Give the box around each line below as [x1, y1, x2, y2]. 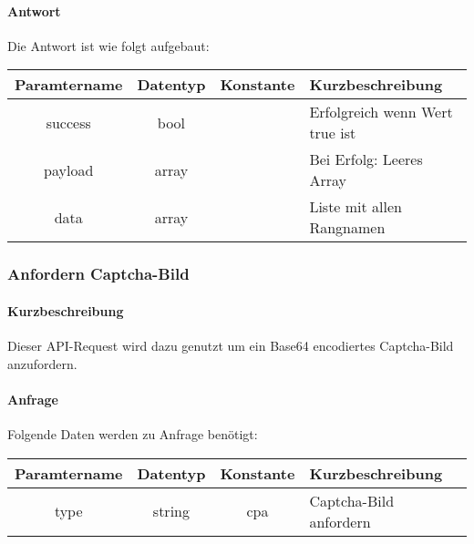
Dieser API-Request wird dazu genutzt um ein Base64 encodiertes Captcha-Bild [7, 336, 454, 355]
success [46, 111, 91, 133]
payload [44, 159, 94, 180]
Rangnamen [309, 217, 386, 239]
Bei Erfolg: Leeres [309, 149, 423, 170]
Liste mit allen [309, 196, 403, 218]
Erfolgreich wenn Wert [309, 101, 453, 123]
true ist [309, 122, 356, 144]
